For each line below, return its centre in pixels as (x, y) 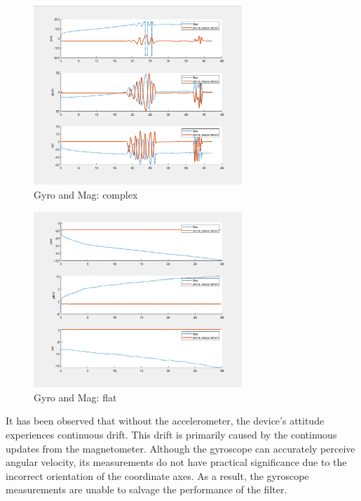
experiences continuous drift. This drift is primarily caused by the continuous (171, 435)
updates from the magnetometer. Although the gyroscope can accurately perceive (180, 448)
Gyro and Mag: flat (75, 397)
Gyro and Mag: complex (86, 194)
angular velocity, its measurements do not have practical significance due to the (176, 462)
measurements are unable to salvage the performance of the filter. (147, 489)
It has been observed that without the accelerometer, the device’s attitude (165, 421)
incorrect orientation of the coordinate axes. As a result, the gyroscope (157, 475)
